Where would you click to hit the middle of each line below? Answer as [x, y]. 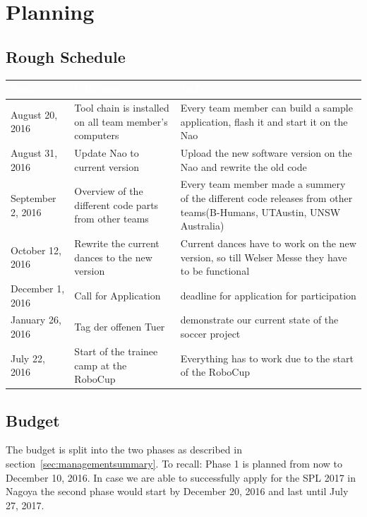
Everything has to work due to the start [267, 358]
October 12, [36, 250]
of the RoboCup [215, 372]
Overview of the [109, 191]
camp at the [101, 365]
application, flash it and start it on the [264, 121]
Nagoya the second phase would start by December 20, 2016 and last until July [177, 491]
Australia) [202, 226]
